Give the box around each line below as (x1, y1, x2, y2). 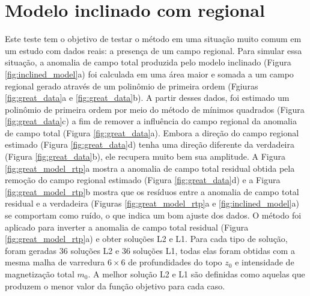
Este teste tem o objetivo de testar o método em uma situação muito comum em (5, 32, 302, 45)
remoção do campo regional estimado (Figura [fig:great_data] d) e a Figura (5, 174, 281, 186)
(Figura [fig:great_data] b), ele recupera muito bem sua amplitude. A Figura (5, 150, 285, 163)
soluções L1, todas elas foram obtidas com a (133, 244, 295, 256)
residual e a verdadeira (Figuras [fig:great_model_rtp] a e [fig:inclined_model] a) (5, 197, 299, 210)
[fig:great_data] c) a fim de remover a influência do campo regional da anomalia (5, 115, 297, 127)
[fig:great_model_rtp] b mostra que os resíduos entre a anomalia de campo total (5, 185, 299, 198)
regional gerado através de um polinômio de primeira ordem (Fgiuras (5, 79, 258, 92)
